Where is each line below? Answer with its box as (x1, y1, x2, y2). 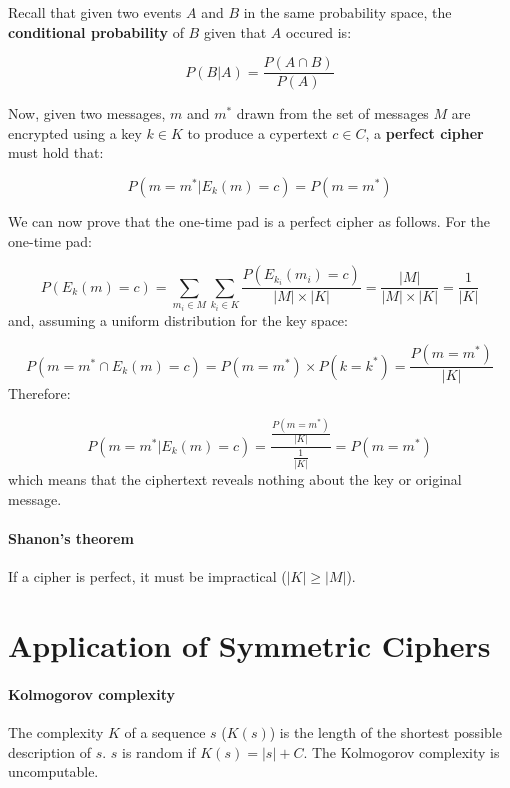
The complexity (8, 721, 104, 742)
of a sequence (124, 721, 206, 742)
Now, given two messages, (8, 103, 166, 124)
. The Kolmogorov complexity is (303, 741, 500, 762)
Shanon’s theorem (8, 527, 134, 548)
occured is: (285, 21, 352, 42)
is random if (122, 741, 196, 762)
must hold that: (8, 142, 104, 163)
